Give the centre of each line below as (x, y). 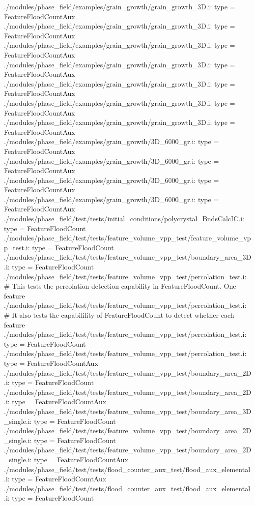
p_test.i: (17, 247)
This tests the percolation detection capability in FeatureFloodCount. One (124, 286)
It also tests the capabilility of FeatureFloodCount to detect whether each (123, 315)
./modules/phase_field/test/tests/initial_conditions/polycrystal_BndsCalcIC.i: (124, 219)
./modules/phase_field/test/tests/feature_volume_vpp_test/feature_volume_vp (127, 238)
